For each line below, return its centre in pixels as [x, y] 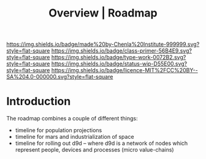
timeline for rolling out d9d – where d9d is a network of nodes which [101, 143]
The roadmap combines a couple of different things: [72, 119]
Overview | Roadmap [103, 13]
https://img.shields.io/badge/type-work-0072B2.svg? [119, 57]
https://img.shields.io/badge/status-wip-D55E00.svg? [119, 64]
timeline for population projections [59, 130]
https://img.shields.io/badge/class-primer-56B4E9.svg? [121, 51]
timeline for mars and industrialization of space [74, 137]
